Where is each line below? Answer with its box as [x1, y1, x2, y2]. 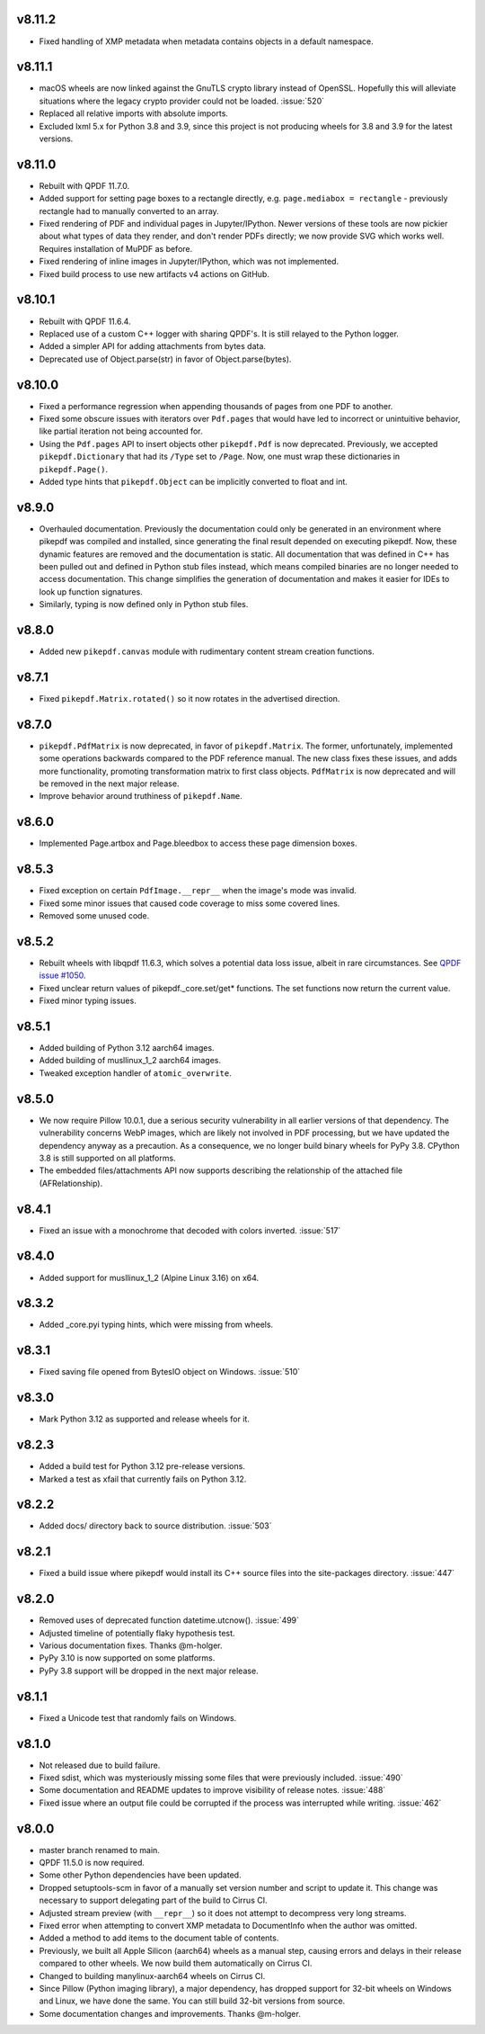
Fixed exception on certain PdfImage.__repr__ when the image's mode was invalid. [39, 885, 357, 896]
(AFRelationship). [39, 1178, 103, 1188]
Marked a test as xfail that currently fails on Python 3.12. [39, 1474, 247, 1484]
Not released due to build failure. [39, 1760, 161, 1770]
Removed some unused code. [39, 910, 150, 921]
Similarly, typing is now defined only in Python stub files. [39, 599, 249, 610]
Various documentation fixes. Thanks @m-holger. [39, 1640, 223, 1651]
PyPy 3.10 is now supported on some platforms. [39, 1653, 216, 1663]
